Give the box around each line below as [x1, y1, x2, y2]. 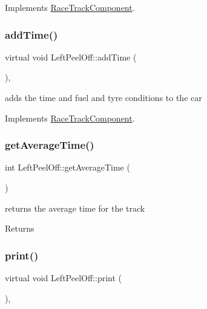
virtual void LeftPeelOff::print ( [5, 272, 122, 284]
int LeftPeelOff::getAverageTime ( [5, 161, 130, 174]
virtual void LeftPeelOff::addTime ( [5, 50, 137, 63]
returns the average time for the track [5, 201, 145, 214]
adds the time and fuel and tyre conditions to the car [5, 91, 202, 103]
